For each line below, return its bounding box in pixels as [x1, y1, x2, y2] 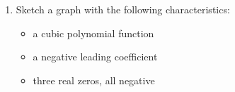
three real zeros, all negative [33, 72, 155, 87]
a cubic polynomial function [33, 25, 154, 40]
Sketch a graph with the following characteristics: [16, 2, 230, 16]
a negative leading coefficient [33, 49, 158, 64]
